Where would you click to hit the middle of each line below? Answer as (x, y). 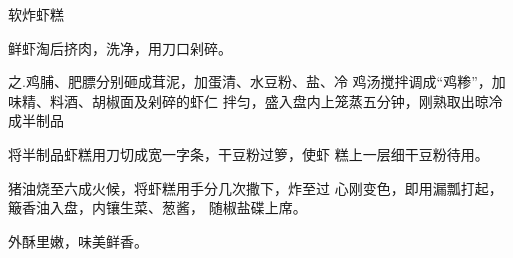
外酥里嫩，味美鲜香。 (78, 240)
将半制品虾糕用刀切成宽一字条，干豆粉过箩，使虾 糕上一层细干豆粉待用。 (248, 153)
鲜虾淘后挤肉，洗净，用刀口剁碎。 (120, 47)
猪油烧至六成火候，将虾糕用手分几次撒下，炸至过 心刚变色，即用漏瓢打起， (255, 187)
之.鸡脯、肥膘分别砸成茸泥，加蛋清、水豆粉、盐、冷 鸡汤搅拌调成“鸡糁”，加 (257, 81)
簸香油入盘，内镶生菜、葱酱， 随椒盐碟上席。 (157, 207)
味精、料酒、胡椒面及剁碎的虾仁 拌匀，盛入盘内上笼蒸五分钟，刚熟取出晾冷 (255, 100)
